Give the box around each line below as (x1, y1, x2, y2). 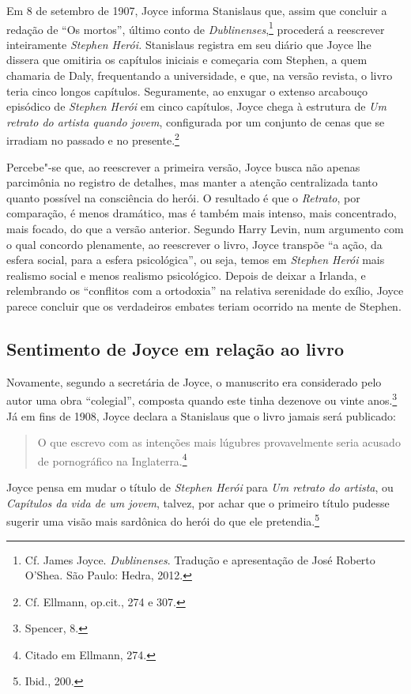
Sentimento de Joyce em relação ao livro (6, 336, 345, 360)
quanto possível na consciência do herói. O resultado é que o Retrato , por (6, 189, 360, 206)
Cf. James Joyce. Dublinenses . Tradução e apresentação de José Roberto (25, 551, 375, 568)
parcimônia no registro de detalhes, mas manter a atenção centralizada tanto (6, 174, 378, 190)
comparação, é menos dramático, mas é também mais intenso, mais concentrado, (6, 205, 397, 221)
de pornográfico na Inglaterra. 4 (37, 450, 187, 469)
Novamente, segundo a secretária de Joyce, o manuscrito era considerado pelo (6, 373, 382, 390)
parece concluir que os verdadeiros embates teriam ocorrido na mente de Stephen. (6, 298, 402, 314)
